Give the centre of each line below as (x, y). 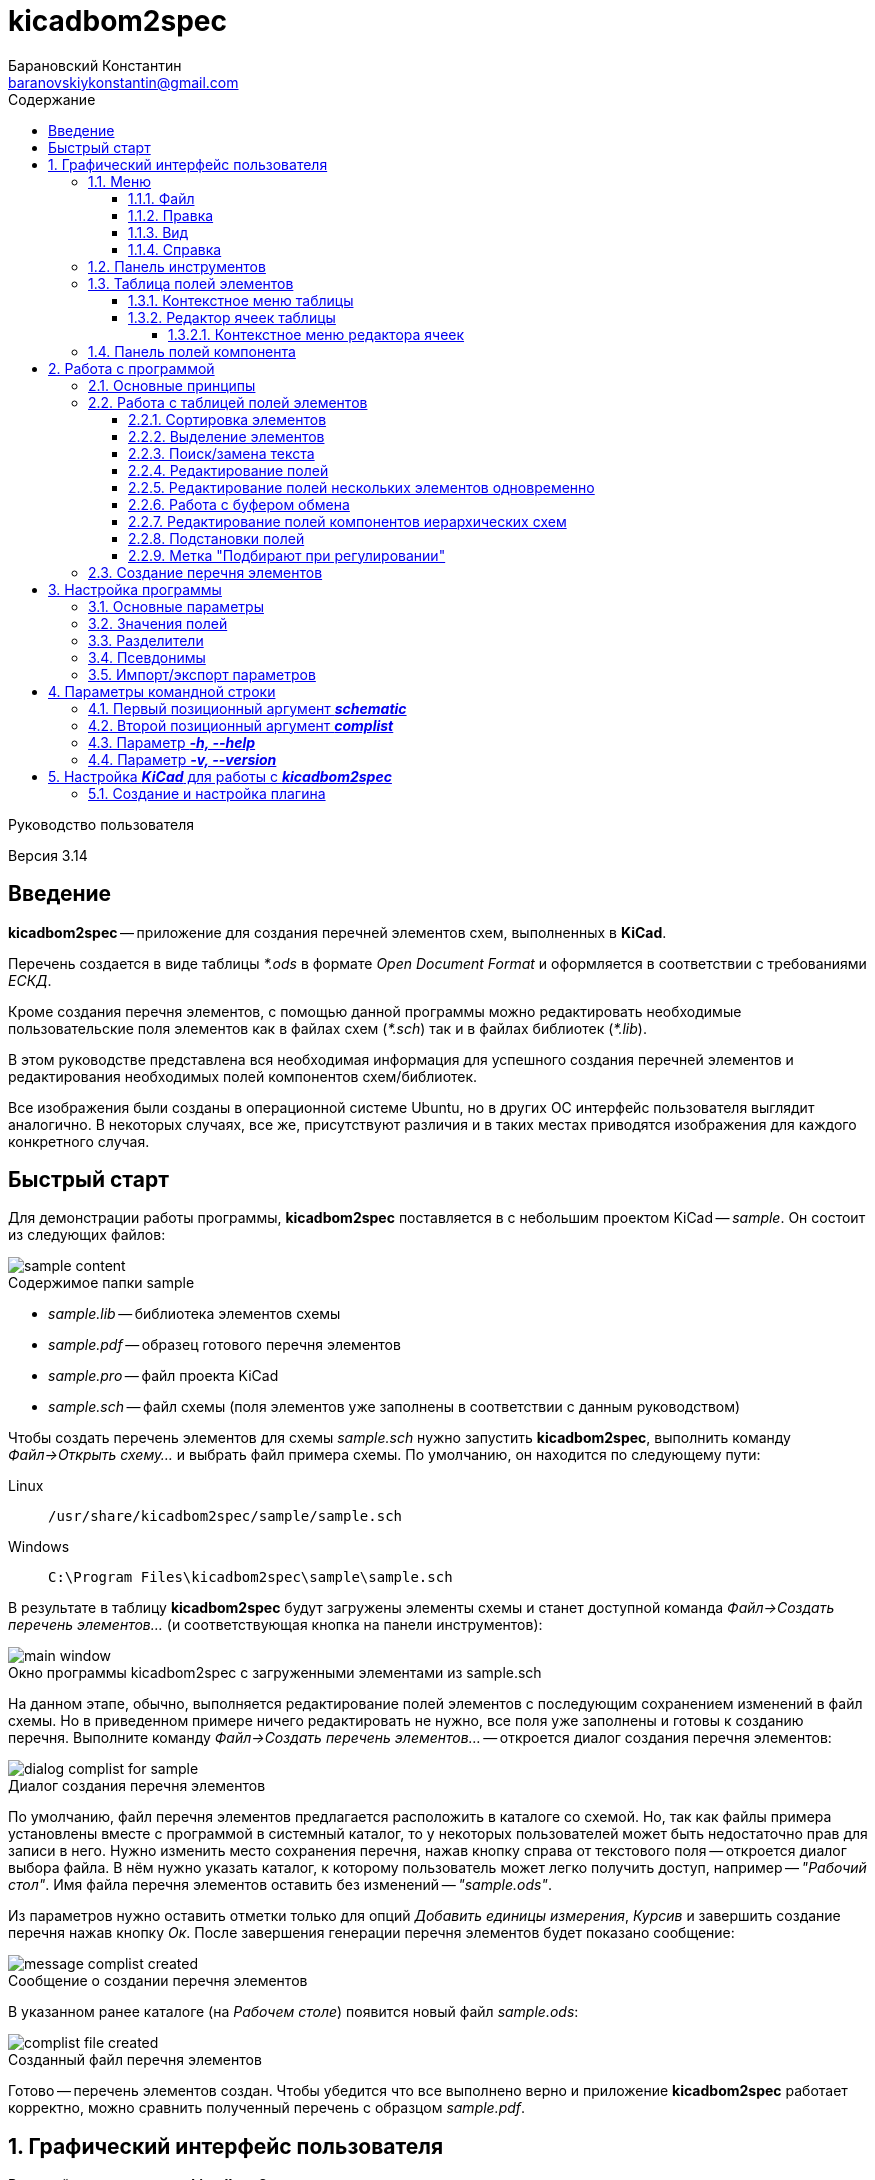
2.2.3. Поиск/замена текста (221, 453)
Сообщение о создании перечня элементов (158, 1981)
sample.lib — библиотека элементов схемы (194, 1314)
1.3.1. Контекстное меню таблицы (241, 300)
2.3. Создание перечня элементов (205, 572)
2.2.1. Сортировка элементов (227, 419)
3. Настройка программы (135, 589)
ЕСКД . (30, 980)
